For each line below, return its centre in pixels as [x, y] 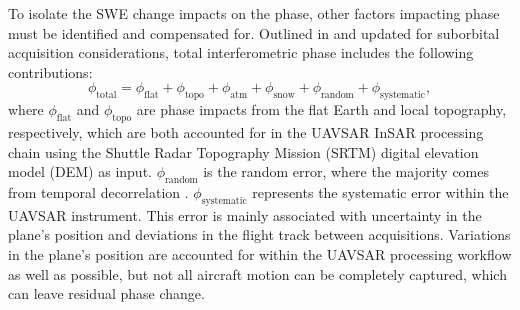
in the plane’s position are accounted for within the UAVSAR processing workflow [260, 253]
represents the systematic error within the [380, 191]
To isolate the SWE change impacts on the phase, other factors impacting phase [254, 13]
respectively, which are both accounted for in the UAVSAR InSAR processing [246, 131]
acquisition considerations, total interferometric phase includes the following [241, 52]
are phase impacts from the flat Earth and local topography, [321, 109]
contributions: [50, 71]
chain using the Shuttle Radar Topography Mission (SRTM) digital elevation [243, 151]
